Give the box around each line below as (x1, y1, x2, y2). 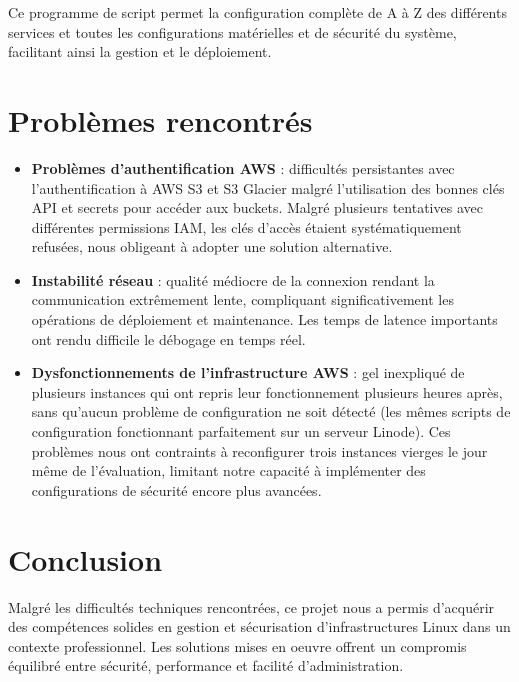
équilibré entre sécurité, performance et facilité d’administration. (8, 655, 404, 676)
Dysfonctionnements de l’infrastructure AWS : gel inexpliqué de (31, 362, 465, 383)
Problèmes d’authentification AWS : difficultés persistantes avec (31, 157, 455, 178)
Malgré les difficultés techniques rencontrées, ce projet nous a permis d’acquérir (8, 596, 495, 617)
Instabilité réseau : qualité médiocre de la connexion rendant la (31, 269, 435, 290)
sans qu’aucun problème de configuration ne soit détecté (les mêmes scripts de (31, 401, 511, 422)
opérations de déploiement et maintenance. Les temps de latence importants (31, 309, 498, 330)
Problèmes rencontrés (8, 99, 313, 140)
